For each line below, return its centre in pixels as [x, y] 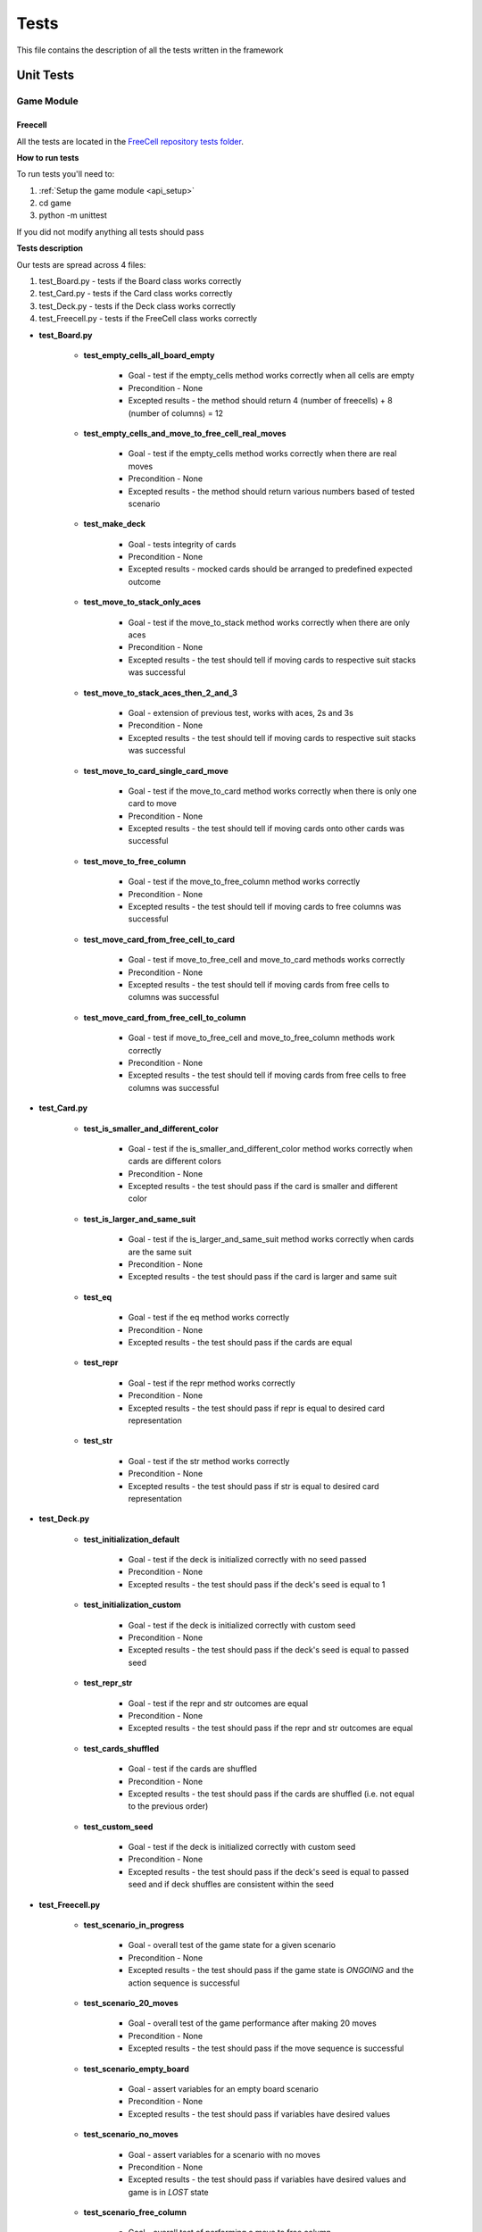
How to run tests [48, 157]
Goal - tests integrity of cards [182, 544]
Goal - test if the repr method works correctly [212, 1383]
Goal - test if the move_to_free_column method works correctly [244, 882]
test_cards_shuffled [121, 1748]
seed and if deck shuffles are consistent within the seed [231, 1885]
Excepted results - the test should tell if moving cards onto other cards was [266, 829]
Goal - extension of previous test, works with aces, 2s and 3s [241, 712]
